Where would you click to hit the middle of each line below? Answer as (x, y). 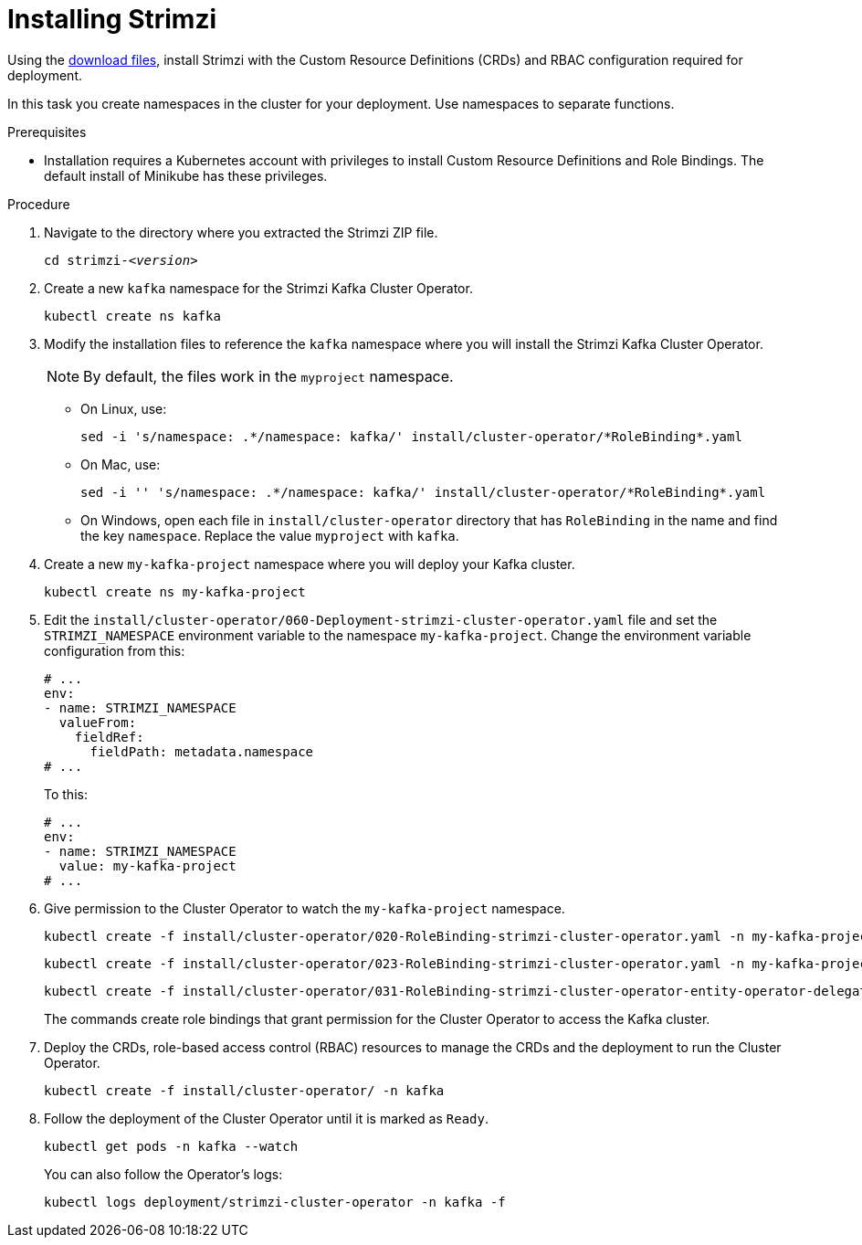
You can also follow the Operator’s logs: (163, 1174)
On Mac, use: (121, 464)
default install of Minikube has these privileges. (186, 175)
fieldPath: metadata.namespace (202, 751)
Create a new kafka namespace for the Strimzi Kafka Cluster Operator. (258, 288)
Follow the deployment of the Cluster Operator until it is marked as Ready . (266, 1118)
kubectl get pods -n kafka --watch (171, 1146)
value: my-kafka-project (147, 865)
